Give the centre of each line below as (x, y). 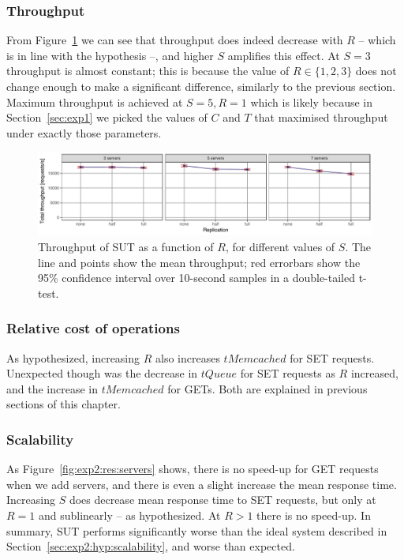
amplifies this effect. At (284, 55)
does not (376, 71)
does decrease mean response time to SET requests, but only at (223, 500)
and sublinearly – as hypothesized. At (129, 515)
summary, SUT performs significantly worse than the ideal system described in (197, 530)
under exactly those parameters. (84, 132)
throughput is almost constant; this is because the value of (148, 71)
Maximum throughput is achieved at (95, 101)
